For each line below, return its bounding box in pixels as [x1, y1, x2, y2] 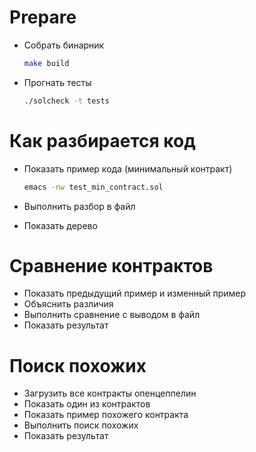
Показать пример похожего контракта [23, 409, 189, 421]
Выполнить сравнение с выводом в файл [23, 309, 201, 321]
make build [23, 58, 70, 68]
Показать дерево [23, 219, 98, 231]
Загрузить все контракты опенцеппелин [23, 387, 197, 400]
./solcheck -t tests [23, 96, 110, 106]
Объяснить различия [23, 298, 114, 310]
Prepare [9, 6, 77, 29]
